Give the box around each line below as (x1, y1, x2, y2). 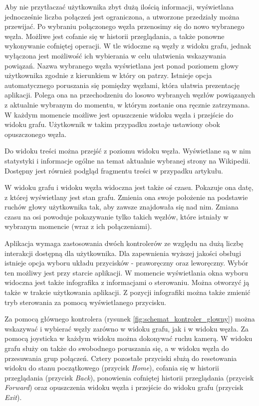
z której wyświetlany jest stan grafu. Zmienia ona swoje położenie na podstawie (4, 191, 248, 202)
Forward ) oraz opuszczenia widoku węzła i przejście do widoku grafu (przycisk (4, 382, 244, 392)
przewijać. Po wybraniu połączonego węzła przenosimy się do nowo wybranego (4, 21, 245, 31)
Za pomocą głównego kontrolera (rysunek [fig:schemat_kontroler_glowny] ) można (4, 313, 255, 324)
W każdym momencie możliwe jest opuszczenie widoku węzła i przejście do (4, 109, 234, 119)
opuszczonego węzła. (4, 128, 67, 139)
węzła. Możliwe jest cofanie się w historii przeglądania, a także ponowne (4, 30, 225, 41)
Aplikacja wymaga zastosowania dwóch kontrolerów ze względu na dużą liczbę (4, 238, 244, 248)
